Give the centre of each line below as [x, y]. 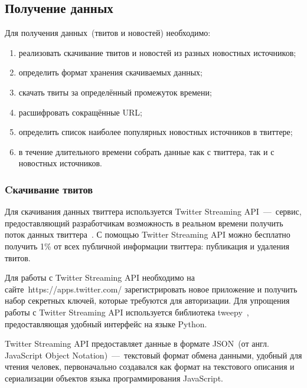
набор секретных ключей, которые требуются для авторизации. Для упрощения [147, 300]
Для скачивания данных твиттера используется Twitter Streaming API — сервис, [153, 211]
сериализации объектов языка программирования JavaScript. [114, 378]
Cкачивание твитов [49, 189]
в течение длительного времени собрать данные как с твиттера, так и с [146, 151]
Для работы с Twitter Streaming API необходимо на [100, 277]
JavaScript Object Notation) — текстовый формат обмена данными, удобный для [153, 355]
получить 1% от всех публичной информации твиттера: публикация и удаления [147, 246]
